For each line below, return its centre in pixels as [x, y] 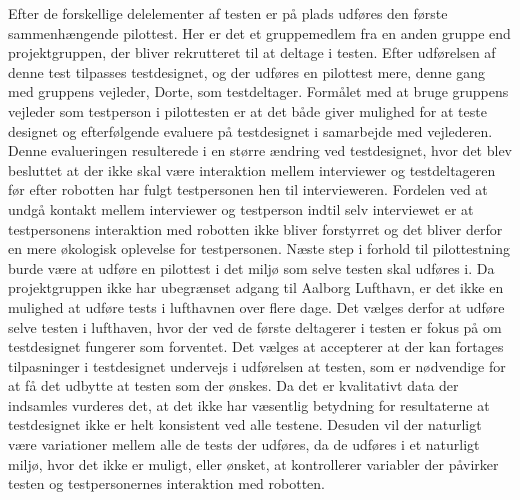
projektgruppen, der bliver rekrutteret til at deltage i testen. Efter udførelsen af [252, 52]
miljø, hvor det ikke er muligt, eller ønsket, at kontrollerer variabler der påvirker [253, 463]
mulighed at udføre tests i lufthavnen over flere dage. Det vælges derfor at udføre [256, 306]
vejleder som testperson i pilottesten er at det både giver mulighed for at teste [247, 110]
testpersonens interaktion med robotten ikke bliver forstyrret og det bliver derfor [255, 228]
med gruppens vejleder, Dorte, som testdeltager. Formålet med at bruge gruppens [258, 91]
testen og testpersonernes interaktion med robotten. [167, 483]
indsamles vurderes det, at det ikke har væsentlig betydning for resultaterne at [249, 404]
